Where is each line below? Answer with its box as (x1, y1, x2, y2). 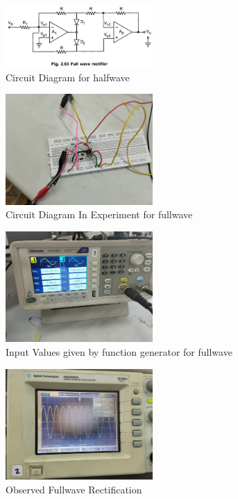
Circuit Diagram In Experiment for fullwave (6, 207, 193, 222)
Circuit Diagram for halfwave (6, 69, 130, 84)
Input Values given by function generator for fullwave (6, 344, 232, 359)
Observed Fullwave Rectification (6, 482, 142, 496)
